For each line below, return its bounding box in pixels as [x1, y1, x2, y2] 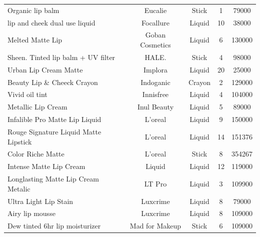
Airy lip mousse [7, 208, 55, 218]
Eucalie [144, 4, 167, 15]
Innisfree [142, 89, 169, 99]
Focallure [141, 17, 169, 27]
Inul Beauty [137, 101, 174, 112]
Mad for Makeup [129, 220, 181, 231]
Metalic [7, 183, 30, 193]
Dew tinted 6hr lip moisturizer [7, 220, 101, 231]
